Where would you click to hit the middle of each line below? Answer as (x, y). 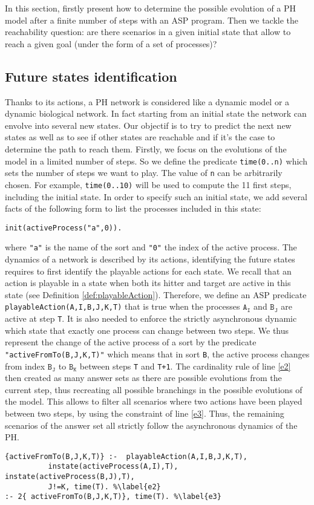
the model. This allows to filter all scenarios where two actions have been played (154, 401)
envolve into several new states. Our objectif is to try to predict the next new (148, 125)
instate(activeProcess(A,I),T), (113, 467)
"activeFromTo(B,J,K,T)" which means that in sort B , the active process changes (157, 353)
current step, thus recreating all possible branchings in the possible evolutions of (154, 389)
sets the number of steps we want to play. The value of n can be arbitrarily (144, 173)
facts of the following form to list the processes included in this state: (133, 208)
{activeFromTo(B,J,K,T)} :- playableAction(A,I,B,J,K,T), (126, 456)
